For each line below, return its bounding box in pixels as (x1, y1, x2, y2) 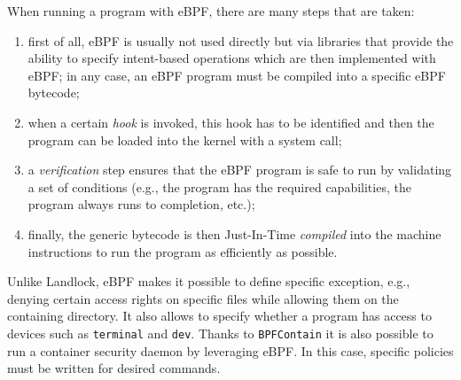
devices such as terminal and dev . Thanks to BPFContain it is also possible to (7, 323, 434, 342)
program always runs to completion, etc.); (27, 195, 255, 213)
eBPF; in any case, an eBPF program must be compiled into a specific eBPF (27, 66, 446, 84)
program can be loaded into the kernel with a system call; (27, 130, 342, 149)
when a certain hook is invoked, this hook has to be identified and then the (27, 112, 434, 131)
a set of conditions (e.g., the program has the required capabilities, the (27, 177, 411, 196)
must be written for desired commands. (7, 359, 221, 377)
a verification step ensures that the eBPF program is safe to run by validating (27, 160, 452, 179)
